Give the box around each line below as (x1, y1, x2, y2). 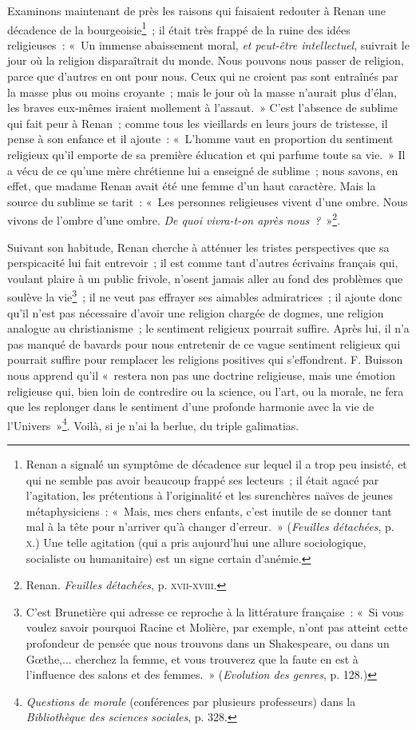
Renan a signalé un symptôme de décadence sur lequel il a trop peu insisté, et (26, 456, 407, 473)
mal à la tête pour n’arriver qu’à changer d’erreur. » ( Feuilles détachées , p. (26, 518, 394, 535)
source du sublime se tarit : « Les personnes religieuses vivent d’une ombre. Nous (7, 193, 408, 209)
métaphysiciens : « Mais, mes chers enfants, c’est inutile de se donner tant (26, 502, 392, 519)
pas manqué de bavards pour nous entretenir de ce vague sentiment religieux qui (7, 335, 401, 352)
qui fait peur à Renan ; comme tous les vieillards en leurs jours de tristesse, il (7, 114, 388, 131)
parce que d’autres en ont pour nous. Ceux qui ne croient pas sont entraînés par (7, 68, 398, 85)
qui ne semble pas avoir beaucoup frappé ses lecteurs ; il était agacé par (26, 471, 379, 488)
